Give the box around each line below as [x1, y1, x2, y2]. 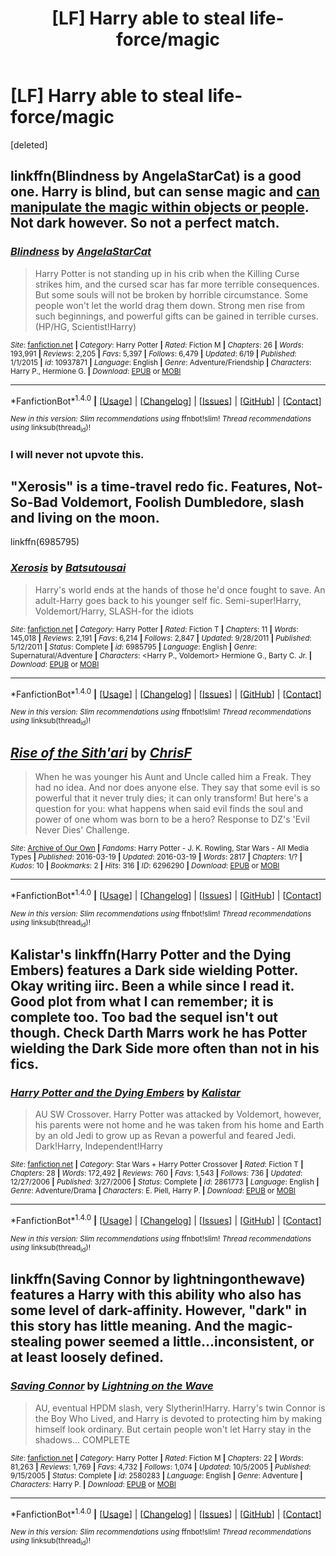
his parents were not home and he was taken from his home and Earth [34, 1119, 325, 1131]
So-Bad [10, 493, 58, 511]
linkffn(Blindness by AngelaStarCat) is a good [10, 168, 302, 185]
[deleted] [10, 138, 48, 151]
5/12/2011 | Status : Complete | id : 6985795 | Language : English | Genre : [10, 642, 258, 652]
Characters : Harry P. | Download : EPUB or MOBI [10, 1479, 177, 1489]
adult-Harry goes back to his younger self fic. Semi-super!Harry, [34, 594, 302, 606]
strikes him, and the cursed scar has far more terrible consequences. [34, 278, 320, 290]
